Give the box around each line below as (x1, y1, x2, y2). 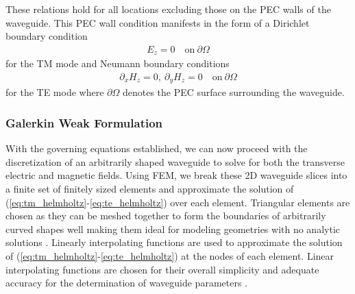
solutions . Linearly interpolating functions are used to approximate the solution (5, 235, 343, 249)
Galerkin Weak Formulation (5, 114, 163, 131)
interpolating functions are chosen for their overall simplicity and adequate (5, 262, 319, 276)
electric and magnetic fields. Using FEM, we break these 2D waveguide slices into (5, 168, 347, 182)
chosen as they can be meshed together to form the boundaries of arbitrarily (5, 208, 326, 223)
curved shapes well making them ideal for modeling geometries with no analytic (5, 221, 340, 236)
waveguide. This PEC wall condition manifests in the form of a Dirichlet (5, 15, 310, 29)
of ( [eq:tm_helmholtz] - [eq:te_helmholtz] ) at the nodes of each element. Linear (5, 248, 334, 262)
